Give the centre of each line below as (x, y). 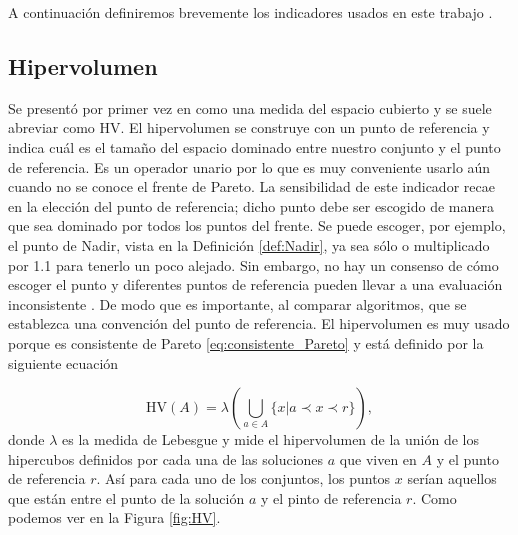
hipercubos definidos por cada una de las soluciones (166, 458)
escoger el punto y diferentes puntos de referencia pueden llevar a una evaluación (255, 284)
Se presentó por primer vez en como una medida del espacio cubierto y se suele (250, 107)
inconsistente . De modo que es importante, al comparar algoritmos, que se (237, 303)
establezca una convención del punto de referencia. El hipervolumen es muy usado (259, 323)
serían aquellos (452, 478)
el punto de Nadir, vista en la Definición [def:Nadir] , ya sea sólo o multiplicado (249, 244)
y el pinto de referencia (331, 497)
